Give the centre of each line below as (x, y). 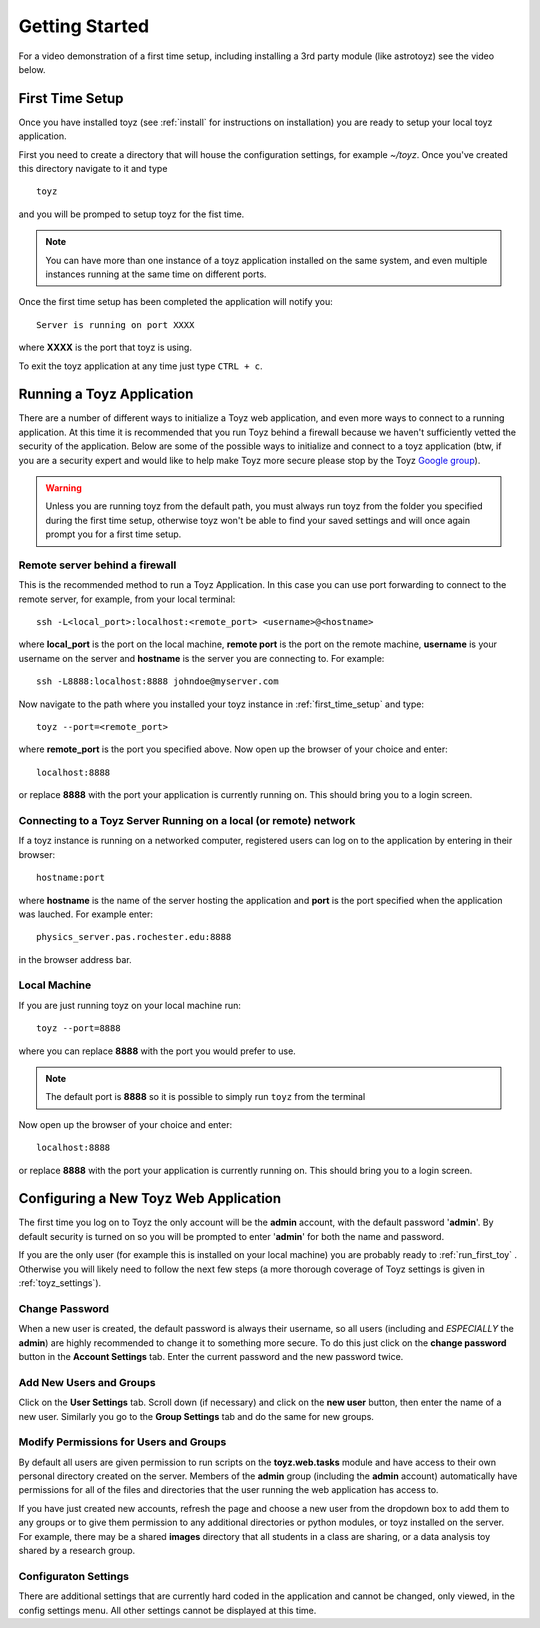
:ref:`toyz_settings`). (60, 1283)
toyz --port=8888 (78, 1028)
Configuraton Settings (74, 1576)
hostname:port (70, 878)
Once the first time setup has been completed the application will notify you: (176, 302)
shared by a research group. (77, 1550)
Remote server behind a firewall (97, 565)
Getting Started (84, 26)
